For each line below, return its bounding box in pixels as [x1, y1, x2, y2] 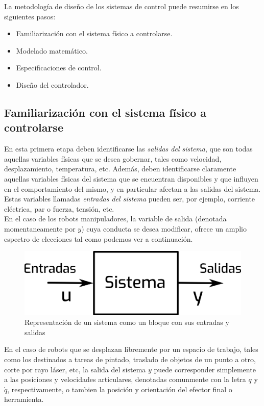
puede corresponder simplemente [154, 364, 256, 374]
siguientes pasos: [4, 11, 56, 21]
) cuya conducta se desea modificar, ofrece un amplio [81, 223, 247, 234]
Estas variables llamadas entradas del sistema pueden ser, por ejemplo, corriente [4, 193, 255, 204]
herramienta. [4, 394, 44, 404]
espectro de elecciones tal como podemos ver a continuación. [4, 233, 193, 244]
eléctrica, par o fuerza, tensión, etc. [4, 203, 114, 214]
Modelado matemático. [16, 45, 88, 56]
